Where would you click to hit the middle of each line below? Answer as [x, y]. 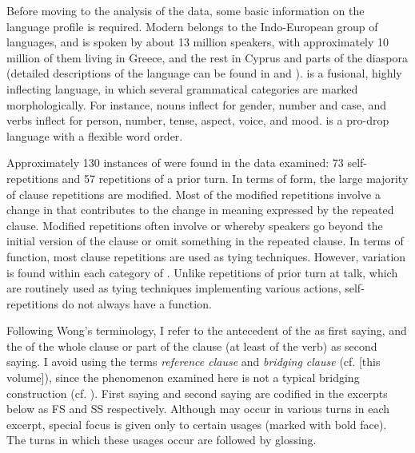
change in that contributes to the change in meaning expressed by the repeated [200, 210]
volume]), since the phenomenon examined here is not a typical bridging [183, 377]
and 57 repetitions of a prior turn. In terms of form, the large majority [235, 178]
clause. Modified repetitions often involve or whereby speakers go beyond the [195, 225]
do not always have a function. [137, 303]
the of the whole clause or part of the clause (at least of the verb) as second [192, 346]
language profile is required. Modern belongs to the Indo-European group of [192, 26]
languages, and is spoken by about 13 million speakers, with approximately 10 [198, 42]
